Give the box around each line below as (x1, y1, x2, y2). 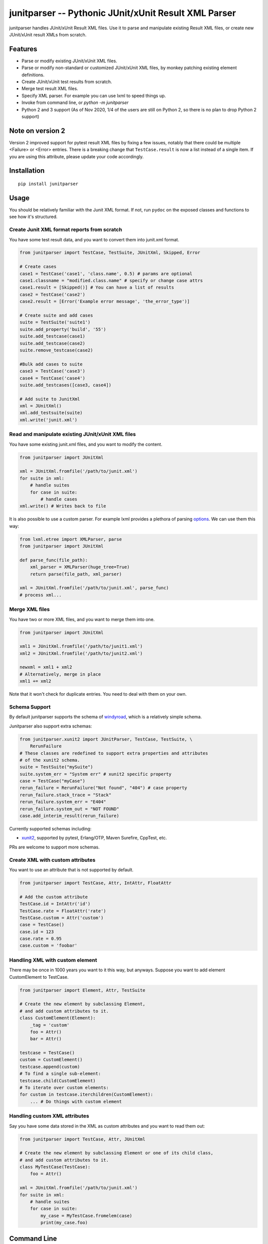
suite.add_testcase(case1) (19, 333, 85, 339)
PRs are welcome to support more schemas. (9, 844, 100, 850)
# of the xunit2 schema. (19, 757, 80, 763)
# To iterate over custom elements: (19, 1085, 109, 1091)
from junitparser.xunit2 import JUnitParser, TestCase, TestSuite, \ (19, 736, 193, 742)
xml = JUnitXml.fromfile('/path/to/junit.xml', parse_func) (19, 585, 169, 591)
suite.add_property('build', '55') (19, 326, 106, 332)
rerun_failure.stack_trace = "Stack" (19, 792, 112, 798)
